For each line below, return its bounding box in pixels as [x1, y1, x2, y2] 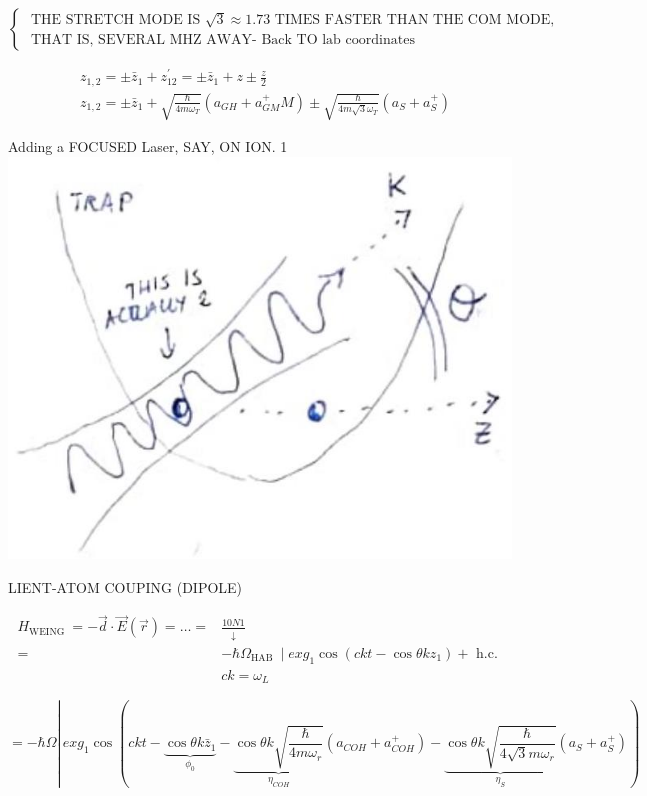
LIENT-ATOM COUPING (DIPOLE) [8, 576, 243, 597]
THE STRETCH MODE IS [30, 13, 201, 27]
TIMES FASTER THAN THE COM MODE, [274, 13, 555, 27]
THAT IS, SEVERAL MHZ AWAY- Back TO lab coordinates [30, 32, 415, 47]
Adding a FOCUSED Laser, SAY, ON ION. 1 [8, 136, 288, 157]
